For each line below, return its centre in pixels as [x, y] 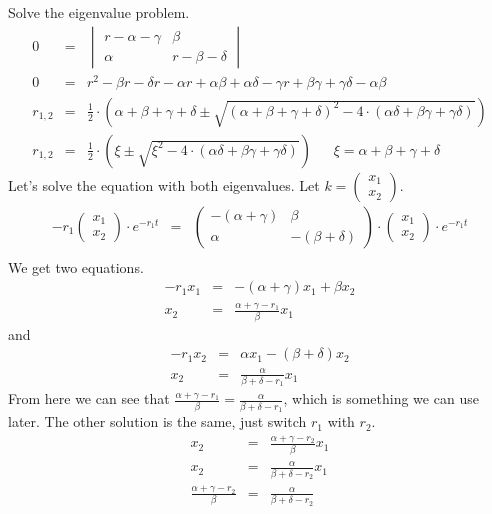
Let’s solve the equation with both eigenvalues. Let [164, 184]
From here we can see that [89, 398]
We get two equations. [76, 266]
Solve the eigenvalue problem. [99, 12]
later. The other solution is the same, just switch [157, 421]
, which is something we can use [381, 398]
